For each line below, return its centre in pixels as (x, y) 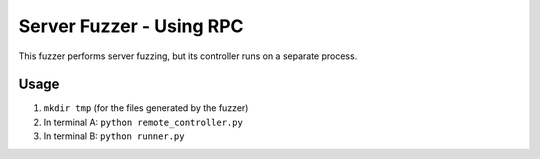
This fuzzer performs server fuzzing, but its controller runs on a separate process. (188, 56)
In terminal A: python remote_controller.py (143, 122)
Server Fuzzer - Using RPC (131, 26)
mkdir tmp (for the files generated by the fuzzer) (146, 108)
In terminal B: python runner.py (114, 136)
